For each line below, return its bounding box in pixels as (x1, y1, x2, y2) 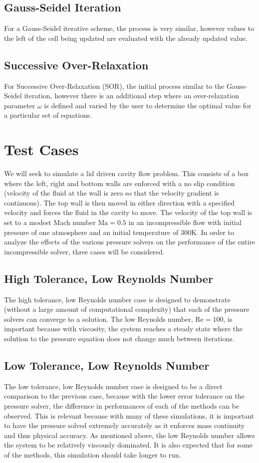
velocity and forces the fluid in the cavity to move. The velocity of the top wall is (4, 207, 253, 218)
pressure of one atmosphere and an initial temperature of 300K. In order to (4, 227, 234, 237)
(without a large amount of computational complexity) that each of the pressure (4, 304, 250, 314)
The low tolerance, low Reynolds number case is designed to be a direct (4, 381, 223, 391)
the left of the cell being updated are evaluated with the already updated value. (4, 32, 248, 43)
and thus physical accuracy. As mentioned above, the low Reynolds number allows (4, 430, 255, 440)
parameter (4, 100, 35, 110)
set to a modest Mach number (4, 217, 96, 228)
